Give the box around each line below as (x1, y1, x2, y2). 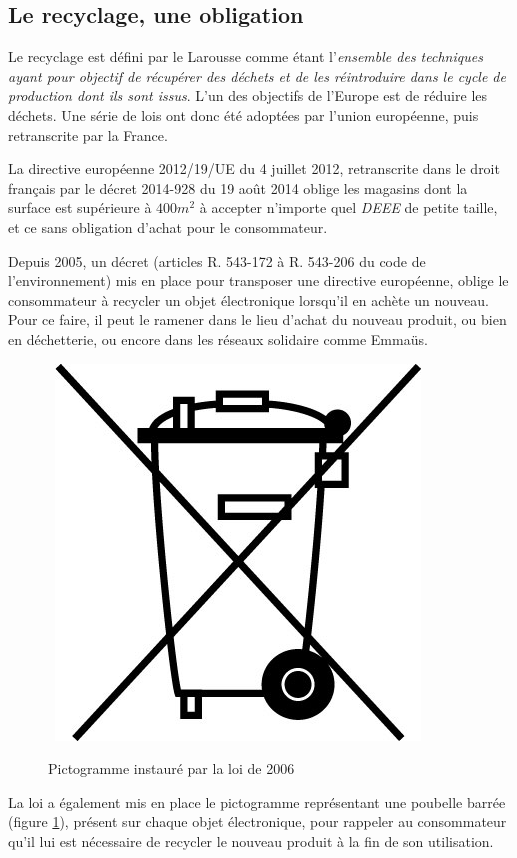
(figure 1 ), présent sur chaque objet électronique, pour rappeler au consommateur (8, 811, 507, 832)
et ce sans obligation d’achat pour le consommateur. (8, 216, 328, 237)
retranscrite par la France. (8, 124, 168, 145)
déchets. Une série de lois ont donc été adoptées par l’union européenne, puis (8, 104, 479, 125)
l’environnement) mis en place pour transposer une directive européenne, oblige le (8, 270, 509, 291)
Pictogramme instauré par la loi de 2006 (48, 758, 295, 779)
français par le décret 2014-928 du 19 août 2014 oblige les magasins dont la (8, 177, 468, 198)
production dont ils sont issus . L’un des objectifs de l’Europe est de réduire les (8, 85, 488, 106)
